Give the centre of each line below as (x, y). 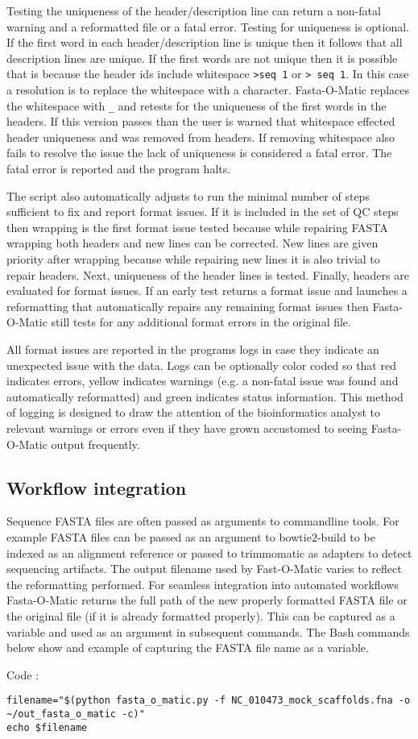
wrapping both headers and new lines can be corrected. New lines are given (192, 243)
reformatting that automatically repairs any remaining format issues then (188, 306)
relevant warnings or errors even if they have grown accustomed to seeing (187, 428)
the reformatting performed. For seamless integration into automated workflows (203, 584)
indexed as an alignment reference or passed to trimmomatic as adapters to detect (209, 552)
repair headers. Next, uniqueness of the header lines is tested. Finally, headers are (208, 274)
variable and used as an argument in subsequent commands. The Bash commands (208, 631)
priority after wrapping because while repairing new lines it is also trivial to (193, 259)
